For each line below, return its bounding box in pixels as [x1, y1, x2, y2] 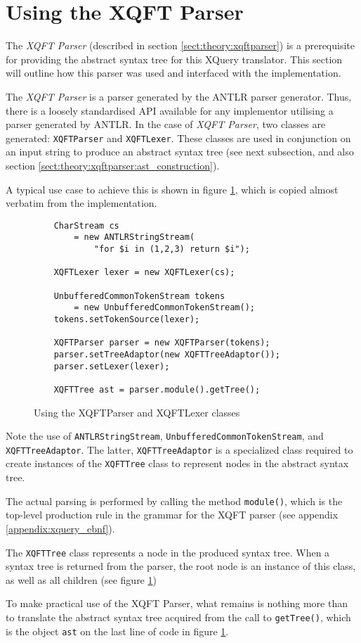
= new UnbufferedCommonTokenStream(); [74, 303, 255, 313]
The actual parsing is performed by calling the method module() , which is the [6, 493, 343, 508]
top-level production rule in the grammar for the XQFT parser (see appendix [6, 507, 339, 522]
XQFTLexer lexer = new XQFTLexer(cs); [53, 267, 235, 278]
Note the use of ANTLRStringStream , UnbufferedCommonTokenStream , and [6, 428, 324, 443]
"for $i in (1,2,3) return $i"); [93, 244, 250, 255]
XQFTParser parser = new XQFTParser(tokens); [53, 338, 270, 348]
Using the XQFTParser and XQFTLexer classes [34, 405, 240, 419]
